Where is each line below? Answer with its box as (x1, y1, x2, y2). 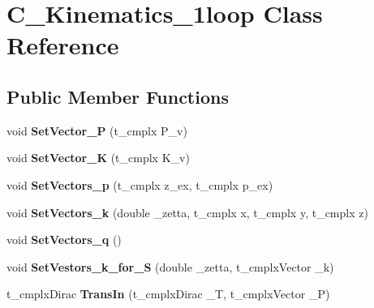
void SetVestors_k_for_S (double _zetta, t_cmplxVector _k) (6, 258, 334, 275)
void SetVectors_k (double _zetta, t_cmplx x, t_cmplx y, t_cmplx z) (6, 203, 368, 220)
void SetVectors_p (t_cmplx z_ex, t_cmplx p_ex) (6, 176, 273, 193)
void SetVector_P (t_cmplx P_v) (6, 122, 187, 139)
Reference (6, 28, 119, 62)
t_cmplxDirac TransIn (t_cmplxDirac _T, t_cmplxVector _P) (6, 285, 330, 302)
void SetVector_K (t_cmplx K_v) (6, 149, 190, 166)
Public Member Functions (6, 83, 229, 109)
